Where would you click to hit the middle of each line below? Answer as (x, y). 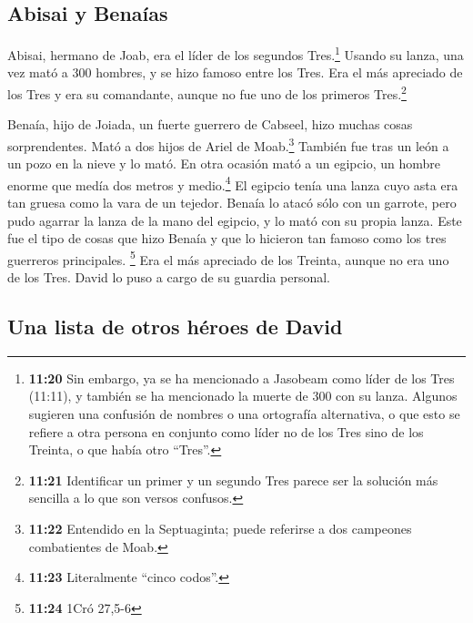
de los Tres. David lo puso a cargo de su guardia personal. (169, 277)
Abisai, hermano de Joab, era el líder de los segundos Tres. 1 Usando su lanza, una (236, 53)
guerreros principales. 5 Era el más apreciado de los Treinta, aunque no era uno (228, 258)
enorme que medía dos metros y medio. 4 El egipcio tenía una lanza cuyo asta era (233, 183)
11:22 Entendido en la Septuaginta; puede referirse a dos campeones (220, 528)
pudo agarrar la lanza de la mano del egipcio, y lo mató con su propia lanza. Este (235, 220)
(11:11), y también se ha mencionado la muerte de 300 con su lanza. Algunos (243, 396)
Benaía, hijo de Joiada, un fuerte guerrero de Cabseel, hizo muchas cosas (210, 124)
